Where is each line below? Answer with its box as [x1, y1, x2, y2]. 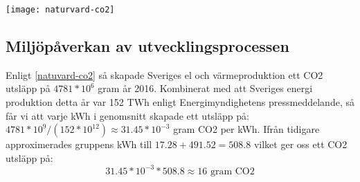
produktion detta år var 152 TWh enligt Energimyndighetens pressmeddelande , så [6, 95, 354, 109]
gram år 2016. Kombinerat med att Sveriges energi [98, 81, 313, 95]
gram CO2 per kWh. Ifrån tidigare [173, 122, 320, 136]
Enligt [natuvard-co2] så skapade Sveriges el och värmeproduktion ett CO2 [6, 67, 323, 82]
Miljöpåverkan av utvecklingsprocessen [6, 35, 289, 57]
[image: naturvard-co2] [6, 5, 115, 15]
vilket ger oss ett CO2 [253, 137, 348, 152]
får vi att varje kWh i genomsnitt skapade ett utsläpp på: [6, 108, 249, 122]
